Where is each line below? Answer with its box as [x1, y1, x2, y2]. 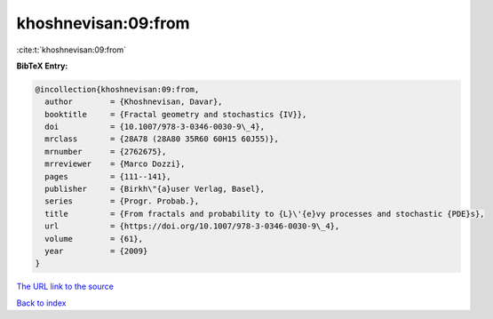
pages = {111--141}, [44, 171, 172, 181]
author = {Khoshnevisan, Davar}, [44, 97, 223, 107]
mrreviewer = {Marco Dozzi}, [44, 159, 186, 169]
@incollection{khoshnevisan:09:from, [35, 84, 200, 94]
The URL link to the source [16, 281, 115, 292]
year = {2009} [44, 246, 148, 256]
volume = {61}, [44, 234, 144, 243]
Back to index [16, 298, 67, 308]
